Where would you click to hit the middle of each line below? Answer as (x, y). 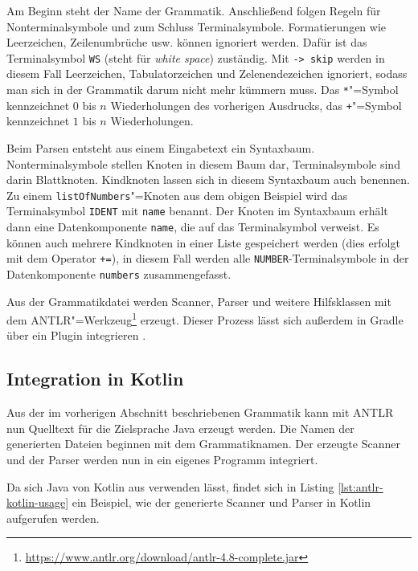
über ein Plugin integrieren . (76, 335)
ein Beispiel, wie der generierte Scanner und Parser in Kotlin (221, 502)
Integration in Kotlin (95, 379)
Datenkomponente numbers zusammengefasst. (119, 273)
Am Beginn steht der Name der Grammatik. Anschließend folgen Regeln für (194, 10)
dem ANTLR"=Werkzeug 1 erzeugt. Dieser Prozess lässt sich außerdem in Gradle (205, 318)
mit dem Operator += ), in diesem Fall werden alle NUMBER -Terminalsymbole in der (208, 258)
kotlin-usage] (38, 502)
